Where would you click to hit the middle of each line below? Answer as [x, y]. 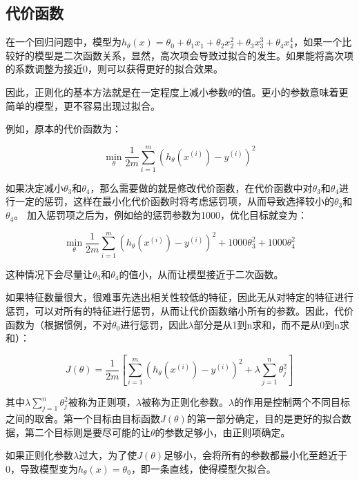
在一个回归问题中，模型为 [64, 42]
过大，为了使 [108, 455]
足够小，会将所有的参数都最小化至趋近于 [255, 455]
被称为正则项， [102, 402]
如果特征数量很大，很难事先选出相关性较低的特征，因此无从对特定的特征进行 [179, 297]
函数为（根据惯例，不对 [59, 324]
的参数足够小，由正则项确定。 [223, 432]
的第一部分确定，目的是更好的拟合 [264, 419]
